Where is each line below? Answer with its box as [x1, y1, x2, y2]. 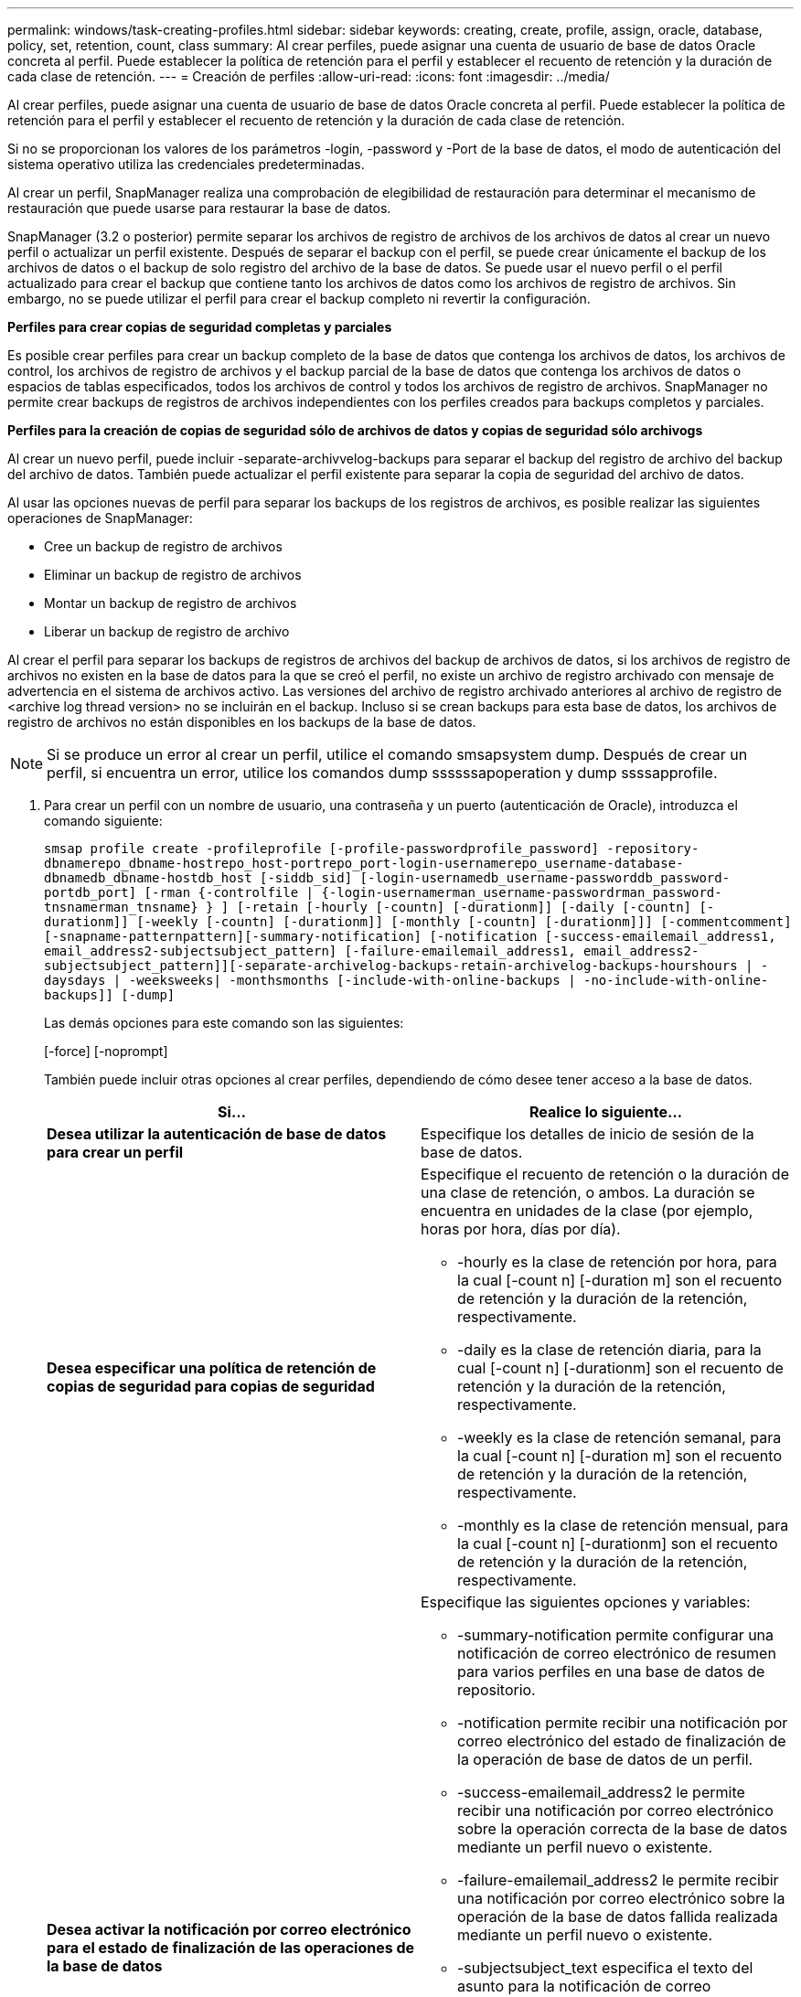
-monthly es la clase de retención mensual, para [457, 1516, 789, 1534]
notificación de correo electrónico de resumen [457, 1644, 776, 1662]
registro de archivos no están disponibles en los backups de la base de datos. [7, 714, 476, 730]
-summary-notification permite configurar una [457, 1626, 774, 1644]
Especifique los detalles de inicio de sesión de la [421, 1125, 754, 1143]
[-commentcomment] [660, 914, 792, 929]
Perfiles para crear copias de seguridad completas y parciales [7, 319, 392, 335]
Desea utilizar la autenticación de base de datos [47, 1125, 387, 1143]
